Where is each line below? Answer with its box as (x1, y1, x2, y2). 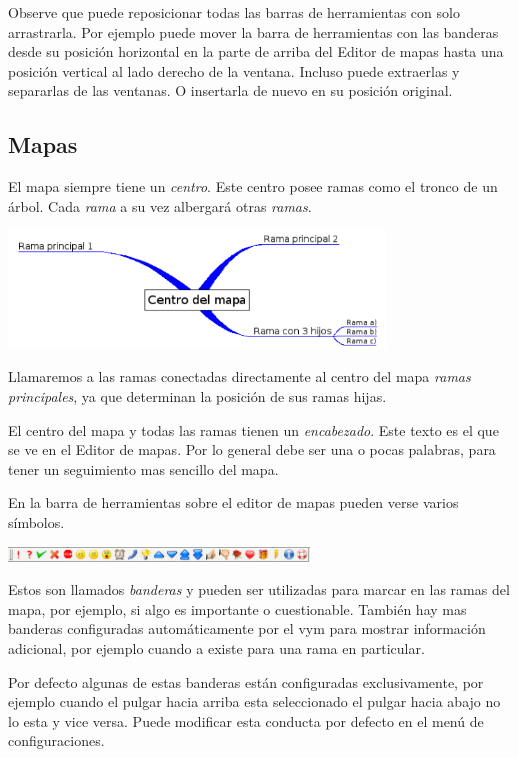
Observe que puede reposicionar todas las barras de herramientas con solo (8, 2, 460, 22)
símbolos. (8, 512, 65, 533)
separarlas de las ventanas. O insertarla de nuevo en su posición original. (8, 80, 453, 101)
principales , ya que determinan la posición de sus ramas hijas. (8, 386, 387, 407)
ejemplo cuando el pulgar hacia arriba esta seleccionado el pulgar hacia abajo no (8, 691, 501, 712)
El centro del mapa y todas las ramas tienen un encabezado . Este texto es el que (8, 419, 499, 440)
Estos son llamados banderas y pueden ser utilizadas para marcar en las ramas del (8, 579, 510, 600)
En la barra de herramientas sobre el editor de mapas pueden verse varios (8, 492, 459, 513)
